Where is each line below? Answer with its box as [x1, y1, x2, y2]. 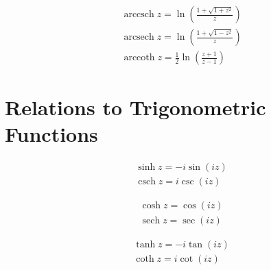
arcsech [123, 32, 154, 42]
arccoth [123, 53, 155, 63]
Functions [5, 120, 98, 148]
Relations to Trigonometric [5, 93, 266, 121]
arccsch [123, 10, 154, 20]
